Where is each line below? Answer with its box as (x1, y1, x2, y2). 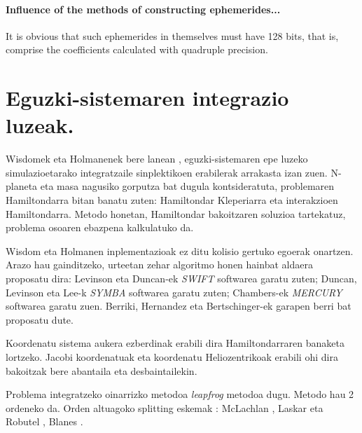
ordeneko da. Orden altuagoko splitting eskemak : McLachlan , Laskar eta (6, 400, 323, 415)
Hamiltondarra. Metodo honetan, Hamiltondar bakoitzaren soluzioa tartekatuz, (6, 206, 346, 221)
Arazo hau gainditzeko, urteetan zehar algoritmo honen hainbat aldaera (6, 257, 313, 272)
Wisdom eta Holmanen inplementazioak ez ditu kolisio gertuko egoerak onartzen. (6, 243, 354, 258)
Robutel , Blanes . (6, 414, 83, 429)
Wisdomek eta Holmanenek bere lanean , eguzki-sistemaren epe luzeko (6, 151, 308, 166)
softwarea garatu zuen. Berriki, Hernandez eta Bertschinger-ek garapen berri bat (6, 298, 351, 313)
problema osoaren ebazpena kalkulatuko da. (6, 220, 194, 235)
